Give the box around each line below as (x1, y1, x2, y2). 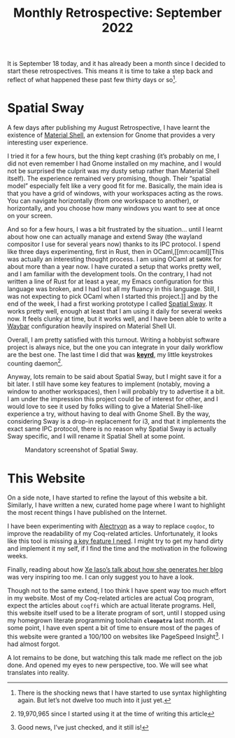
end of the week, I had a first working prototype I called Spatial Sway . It (7, 300, 213, 308)
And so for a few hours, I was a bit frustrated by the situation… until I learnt (7, 224, 223, 233)
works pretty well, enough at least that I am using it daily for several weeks (7, 307, 222, 315)
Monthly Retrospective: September (13, 5, 222, 21)
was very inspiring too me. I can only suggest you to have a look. (7, 573, 194, 582)
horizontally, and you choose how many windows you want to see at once (7, 203, 220, 212)
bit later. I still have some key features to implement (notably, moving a (7, 380, 211, 389)
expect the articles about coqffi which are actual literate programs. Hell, (7, 601, 216, 610)
